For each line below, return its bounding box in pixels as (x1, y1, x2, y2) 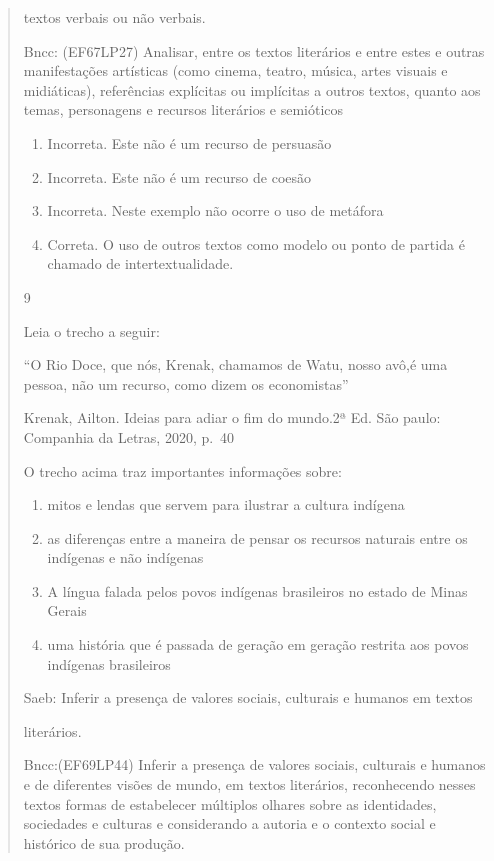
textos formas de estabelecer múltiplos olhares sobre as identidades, (23, 793, 437, 814)
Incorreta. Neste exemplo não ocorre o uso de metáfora (47, 200, 384, 221)
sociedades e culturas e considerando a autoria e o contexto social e (23, 813, 436, 834)
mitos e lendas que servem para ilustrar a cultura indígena (47, 494, 405, 515)
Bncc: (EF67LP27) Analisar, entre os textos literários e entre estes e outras (23, 40, 485, 61)
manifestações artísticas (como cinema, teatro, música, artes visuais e (23, 60, 448, 81)
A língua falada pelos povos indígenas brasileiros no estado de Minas (47, 580, 468, 601)
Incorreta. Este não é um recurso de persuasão (47, 132, 332, 153)
